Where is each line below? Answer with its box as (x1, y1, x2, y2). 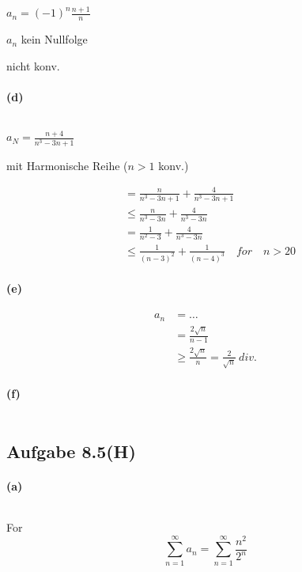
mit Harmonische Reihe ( (6, 157, 128, 173)
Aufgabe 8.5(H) (6, 438, 136, 463)
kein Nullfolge (21, 31, 88, 47)
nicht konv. (6, 57, 60, 74)
